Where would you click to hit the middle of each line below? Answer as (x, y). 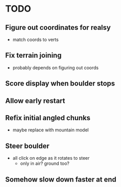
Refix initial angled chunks (48, 118)
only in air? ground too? (45, 163)
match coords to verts (36, 39)
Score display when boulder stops (60, 84)
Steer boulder (27, 146)
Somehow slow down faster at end (61, 179)
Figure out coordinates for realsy (58, 28)
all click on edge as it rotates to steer (51, 158)
